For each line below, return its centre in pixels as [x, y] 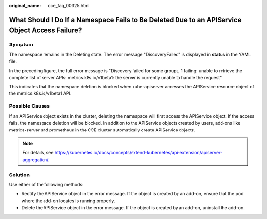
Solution [20, 175]
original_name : [25, 6]
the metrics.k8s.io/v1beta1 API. [40, 93]
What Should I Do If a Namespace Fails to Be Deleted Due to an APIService [125, 20]
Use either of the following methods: [46, 184]
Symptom [21, 44]
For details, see [38, 153]
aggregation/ [36, 159]
